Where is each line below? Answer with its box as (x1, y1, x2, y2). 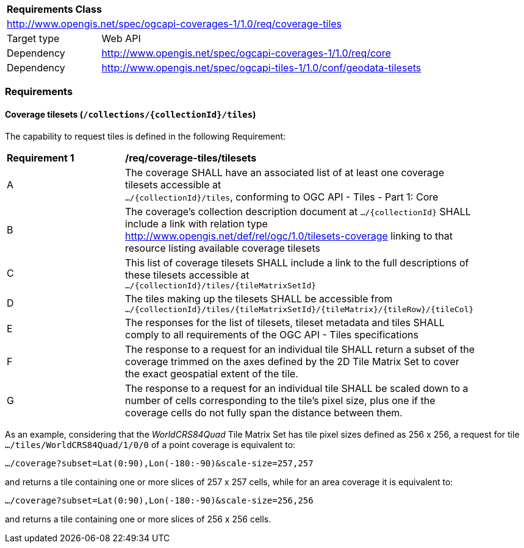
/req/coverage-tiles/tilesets (125, 151, 257, 164)
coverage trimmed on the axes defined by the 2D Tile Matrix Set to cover (125, 355, 459, 368)
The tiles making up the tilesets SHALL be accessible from (125, 292, 393, 305)
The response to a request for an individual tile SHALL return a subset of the (125, 343, 475, 355)
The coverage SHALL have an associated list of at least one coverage (125, 166, 444, 179)
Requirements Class (7, 3, 102, 15)
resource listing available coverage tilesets (125, 241, 320, 254)
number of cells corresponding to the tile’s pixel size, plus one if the (125, 394, 436, 407)
